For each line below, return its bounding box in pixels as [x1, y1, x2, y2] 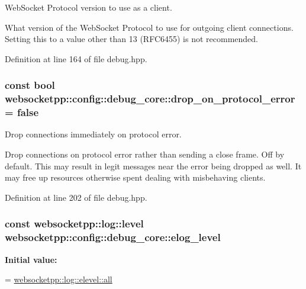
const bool [5, 78, 55, 92]
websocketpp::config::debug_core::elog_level [5, 230, 221, 245]
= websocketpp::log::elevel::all [5, 273, 112, 285]
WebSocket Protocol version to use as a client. [5, 1, 172, 13]
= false [5, 105, 39, 120]
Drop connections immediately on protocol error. [5, 128, 182, 140]
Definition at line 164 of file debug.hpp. [5, 52, 147, 65]
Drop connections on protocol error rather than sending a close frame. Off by [5, 148, 285, 160]
